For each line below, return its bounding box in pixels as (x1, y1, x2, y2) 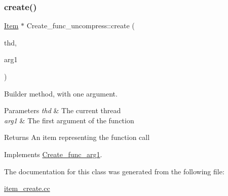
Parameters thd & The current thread (4, 105, 121, 116)
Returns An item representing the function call (4, 132, 150, 142)
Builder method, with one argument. (4, 88, 118, 99)
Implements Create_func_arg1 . (4, 149, 102, 159)
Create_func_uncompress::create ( (26, 20, 135, 31)
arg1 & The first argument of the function (4, 115, 134, 125)
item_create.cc (4, 183, 50, 193)
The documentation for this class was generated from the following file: (4, 166, 224, 176)
